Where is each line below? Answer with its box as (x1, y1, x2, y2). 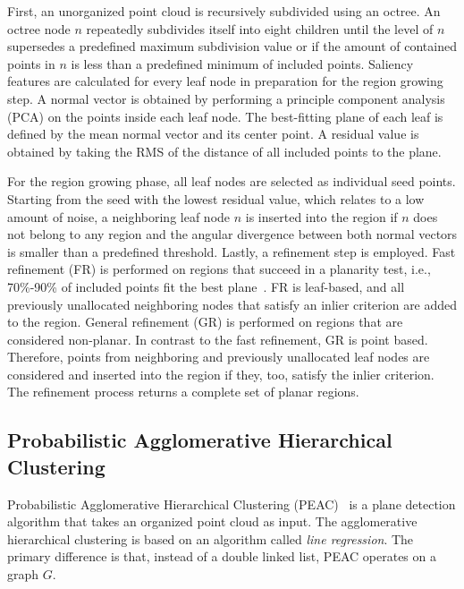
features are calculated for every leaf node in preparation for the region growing (7, 72, 443, 90)
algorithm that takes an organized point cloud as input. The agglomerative (7, 512, 418, 531)
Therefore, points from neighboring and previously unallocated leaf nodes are (7, 347, 430, 366)
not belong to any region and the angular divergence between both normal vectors (7, 225, 458, 243)
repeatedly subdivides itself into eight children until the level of (86, 19, 434, 38)
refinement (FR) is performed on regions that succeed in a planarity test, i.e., (7, 260, 431, 278)
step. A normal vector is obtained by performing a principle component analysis (7, 89, 445, 107)
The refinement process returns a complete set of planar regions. (7, 382, 359, 401)
